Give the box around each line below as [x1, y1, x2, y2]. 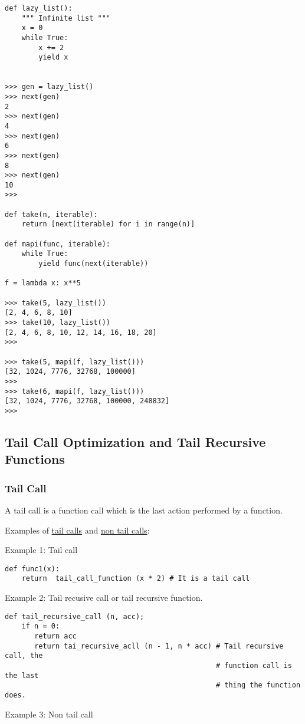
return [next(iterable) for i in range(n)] [21, 220, 195, 229]
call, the [5, 651, 43, 660]
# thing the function [215, 681, 301, 690]
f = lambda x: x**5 [5, 279, 81, 288]
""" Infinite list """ [21, 14, 110, 22]
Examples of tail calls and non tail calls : [5, 524, 150, 536]
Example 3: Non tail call [5, 707, 93, 720]
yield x [38, 53, 68, 62]
